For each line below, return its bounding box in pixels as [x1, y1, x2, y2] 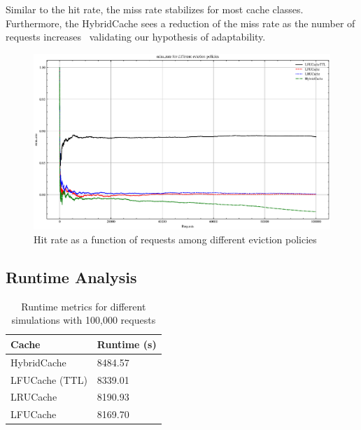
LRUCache [10, 389, 57, 404]
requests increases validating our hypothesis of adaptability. [6, 29, 266, 44]
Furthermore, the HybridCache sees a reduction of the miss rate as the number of [6, 15, 355, 30]
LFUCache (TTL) [10, 372, 87, 387]
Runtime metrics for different [21, 299, 146, 313]
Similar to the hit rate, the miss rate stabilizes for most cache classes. [6, 2, 304, 16]
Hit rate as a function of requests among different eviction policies [34, 231, 317, 246]
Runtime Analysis [6, 266, 137, 287]
